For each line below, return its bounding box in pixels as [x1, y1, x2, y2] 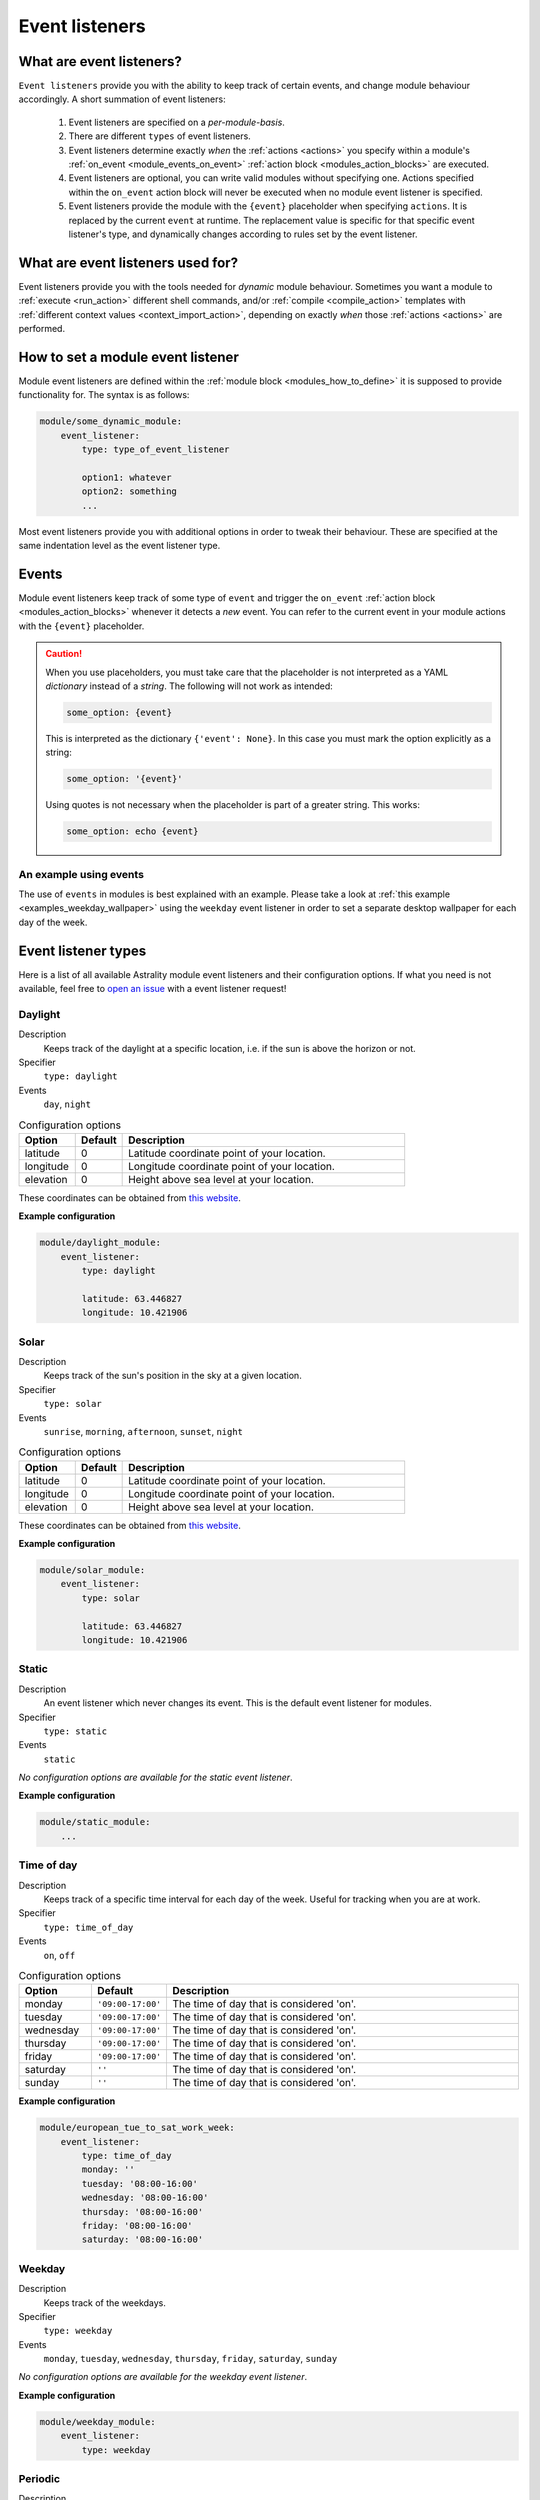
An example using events [18, 867, 145, 881]
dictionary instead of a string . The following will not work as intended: [45, 680, 334, 692]
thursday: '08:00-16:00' [81, 2206, 204, 2217]
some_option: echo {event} [66, 826, 199, 837]
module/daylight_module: [39, 1237, 162, 1249]
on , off [43, 1949, 76, 1961]
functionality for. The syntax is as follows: [18, 389, 190, 401]
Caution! [45, 648, 83, 660]
